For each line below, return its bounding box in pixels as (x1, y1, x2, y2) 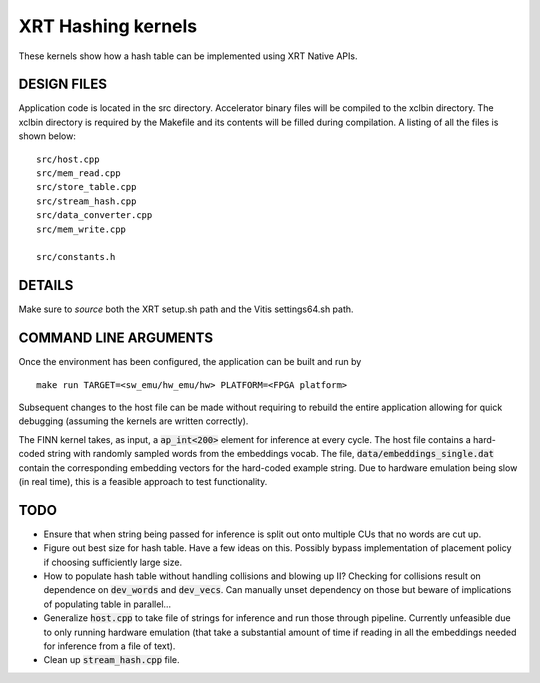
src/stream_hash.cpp (36, 195, 137, 207)
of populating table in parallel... (43, 598, 172, 610)
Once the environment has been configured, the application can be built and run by (18, 356, 362, 368)
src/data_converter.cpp (36, 210, 153, 221)
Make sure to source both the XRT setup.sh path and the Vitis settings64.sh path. (18, 303, 354, 315)
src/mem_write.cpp (36, 223, 127, 235)
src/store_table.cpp (36, 181, 137, 193)
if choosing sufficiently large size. (43, 556, 183, 568)
